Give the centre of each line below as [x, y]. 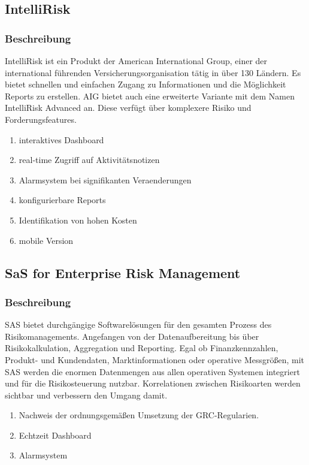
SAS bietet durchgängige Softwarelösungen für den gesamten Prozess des [138, 324]
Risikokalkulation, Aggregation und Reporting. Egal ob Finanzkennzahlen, [142, 348]
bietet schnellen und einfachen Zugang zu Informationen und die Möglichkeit [146, 84]
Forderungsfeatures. [41, 119]
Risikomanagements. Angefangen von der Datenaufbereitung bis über [132, 336]
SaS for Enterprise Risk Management [123, 272]
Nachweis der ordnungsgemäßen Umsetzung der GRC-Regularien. [139, 415]
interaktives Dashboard [61, 139]
